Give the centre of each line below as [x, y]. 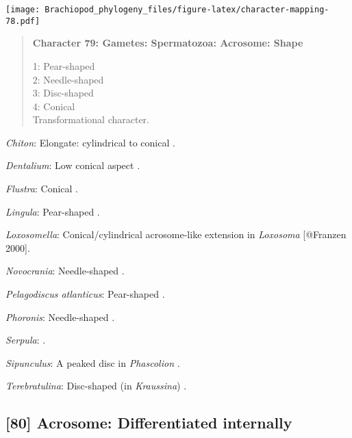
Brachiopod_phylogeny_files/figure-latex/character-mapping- [187, 10]
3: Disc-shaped [63, 93]
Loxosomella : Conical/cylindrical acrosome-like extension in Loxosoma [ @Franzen [176, 234]
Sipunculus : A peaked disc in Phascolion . [93, 362]
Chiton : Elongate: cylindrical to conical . [90, 142]
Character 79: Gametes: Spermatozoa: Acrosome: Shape [168, 43]
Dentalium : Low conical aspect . [73, 165]
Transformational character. [91, 119]
